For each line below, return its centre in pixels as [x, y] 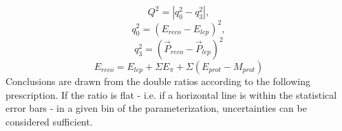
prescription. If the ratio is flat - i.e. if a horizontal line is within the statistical [171, 94]
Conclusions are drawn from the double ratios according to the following [158, 81]
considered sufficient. [49, 121]
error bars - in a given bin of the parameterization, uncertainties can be [156, 108]
